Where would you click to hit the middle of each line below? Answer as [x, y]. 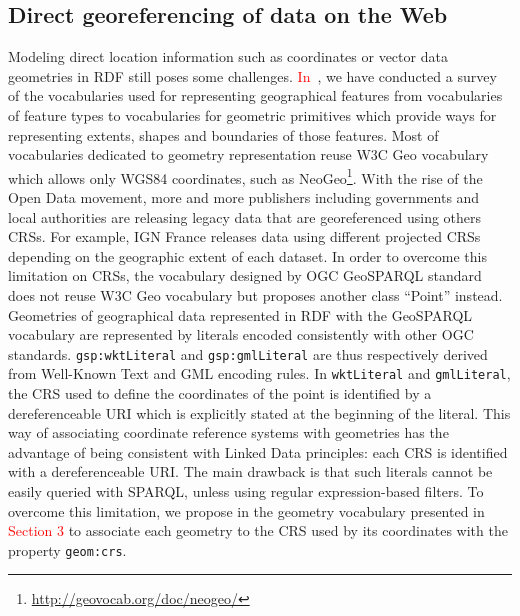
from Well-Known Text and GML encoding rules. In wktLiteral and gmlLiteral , [259, 373]
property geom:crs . [67, 549]
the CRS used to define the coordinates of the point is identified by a [220, 393]
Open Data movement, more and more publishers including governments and [244, 197]
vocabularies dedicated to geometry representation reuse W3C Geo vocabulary [248, 154]
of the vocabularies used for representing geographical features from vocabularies [255, 95]
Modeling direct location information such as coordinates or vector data [228, 56]
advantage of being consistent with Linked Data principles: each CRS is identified [258, 451]
